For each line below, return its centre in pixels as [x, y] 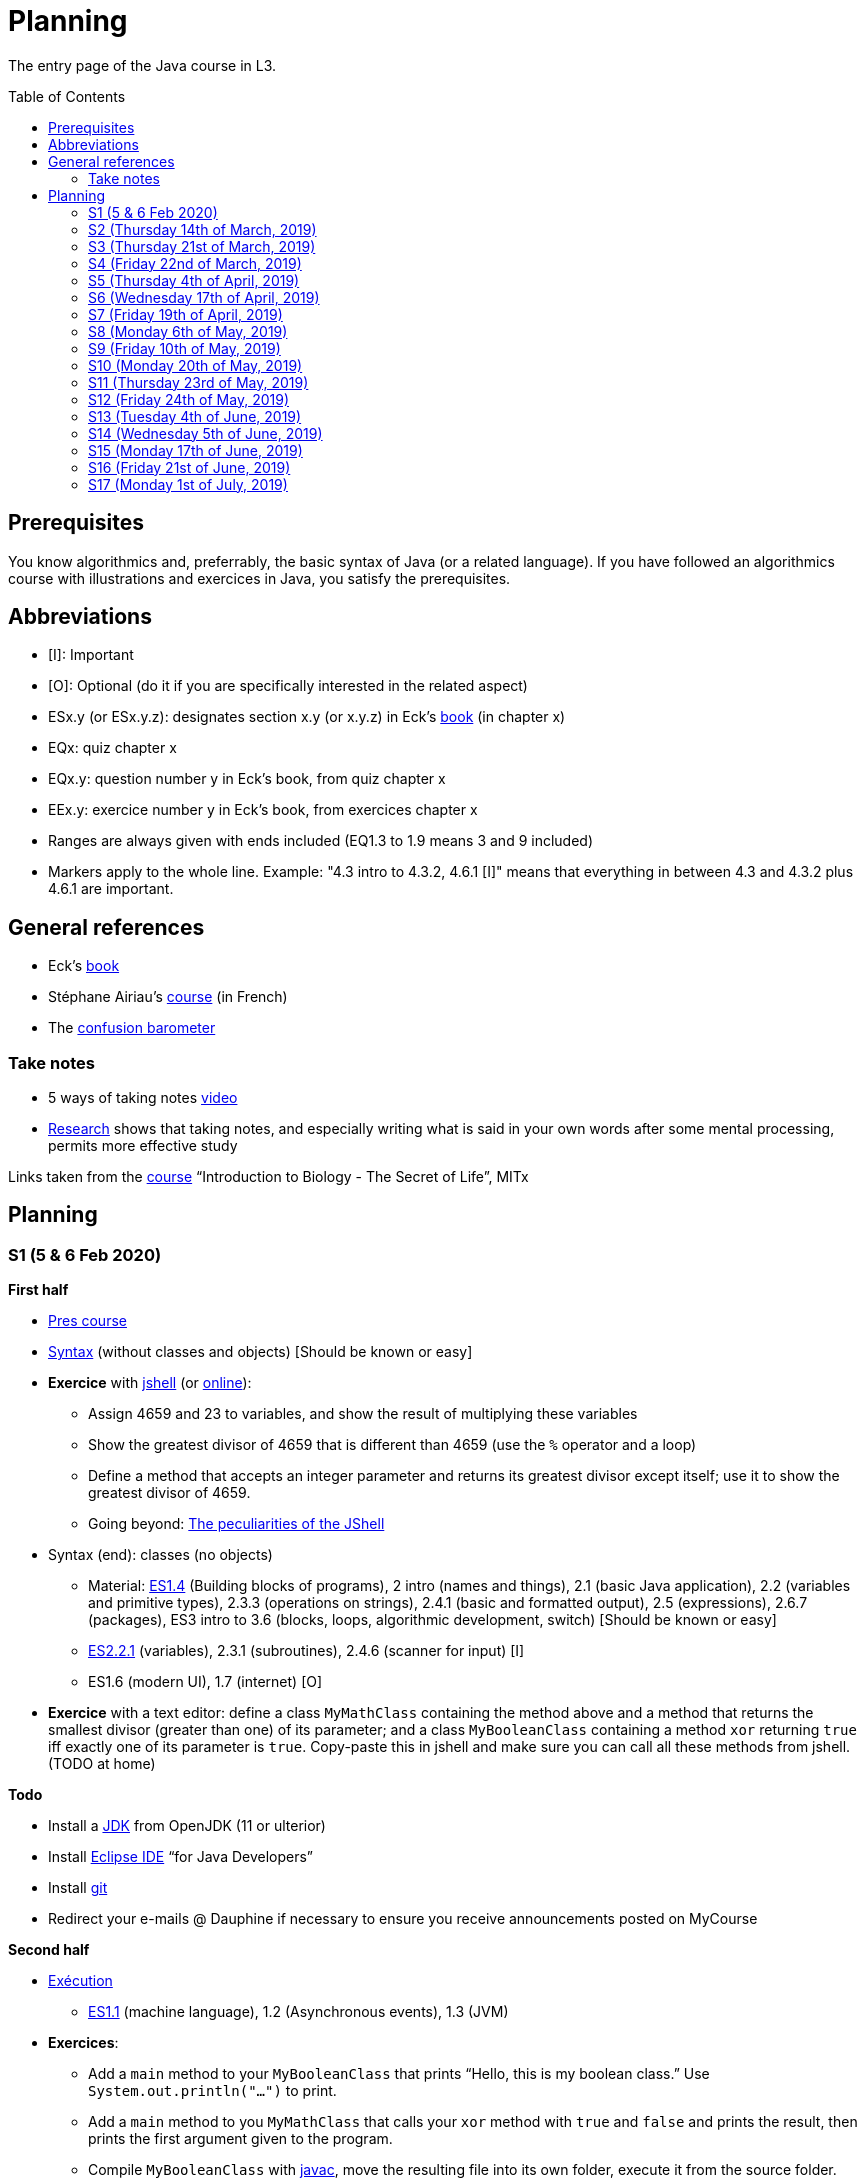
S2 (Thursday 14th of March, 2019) [202, 229]
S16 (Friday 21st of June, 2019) [189, 467]
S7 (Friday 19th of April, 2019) [185, 314]
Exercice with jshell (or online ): [150, 1383]
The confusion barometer [132, 1028]
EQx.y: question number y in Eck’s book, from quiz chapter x [247, 779]
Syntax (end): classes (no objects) [160, 1555]
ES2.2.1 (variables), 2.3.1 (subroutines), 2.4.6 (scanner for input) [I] [306, 1651]
